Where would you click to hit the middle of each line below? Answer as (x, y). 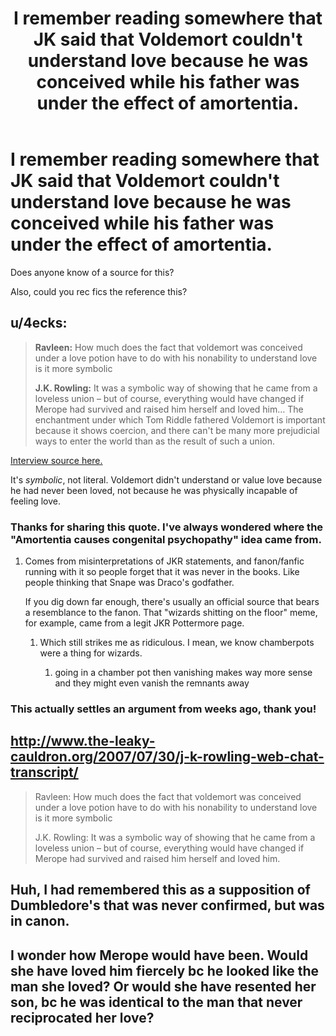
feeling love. (35, 501)
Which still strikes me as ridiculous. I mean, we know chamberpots (177, 643)
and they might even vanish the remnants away (152, 683)
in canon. (40, 921)
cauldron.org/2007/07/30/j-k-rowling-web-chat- (167, 757)
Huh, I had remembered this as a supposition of (160, 890)
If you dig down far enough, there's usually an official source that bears (172, 602)
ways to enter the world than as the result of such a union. (154, 441)
